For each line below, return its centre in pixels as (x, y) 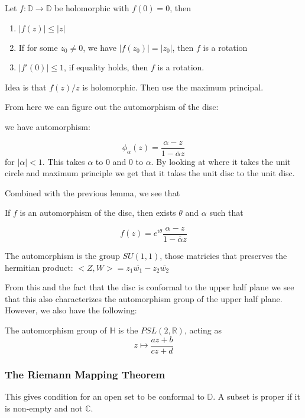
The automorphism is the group (62, 256)
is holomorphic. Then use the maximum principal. (173, 87)
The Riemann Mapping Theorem (85, 374)
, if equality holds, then (106, 67)
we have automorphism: (48, 126)
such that (226, 213)
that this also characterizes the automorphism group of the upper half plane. (144, 298)
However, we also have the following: (71, 310)
